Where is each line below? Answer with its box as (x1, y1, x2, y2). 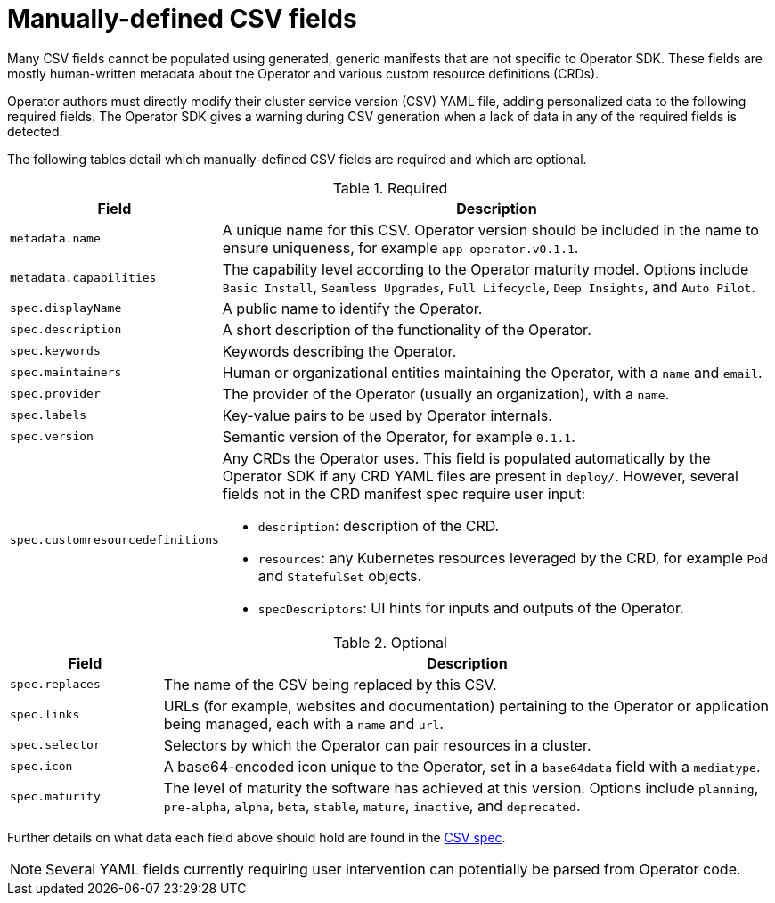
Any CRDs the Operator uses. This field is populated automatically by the (222, 448, 711, 467)
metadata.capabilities (10, 271, 157, 285)
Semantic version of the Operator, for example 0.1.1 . (222, 427, 575, 446)
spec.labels (10, 408, 87, 423)
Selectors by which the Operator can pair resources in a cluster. (163, 735, 591, 754)
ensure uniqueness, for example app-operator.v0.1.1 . (222, 238, 579, 257)
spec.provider (10, 387, 101, 401)
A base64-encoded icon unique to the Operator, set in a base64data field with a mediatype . (163, 757, 761, 776)
